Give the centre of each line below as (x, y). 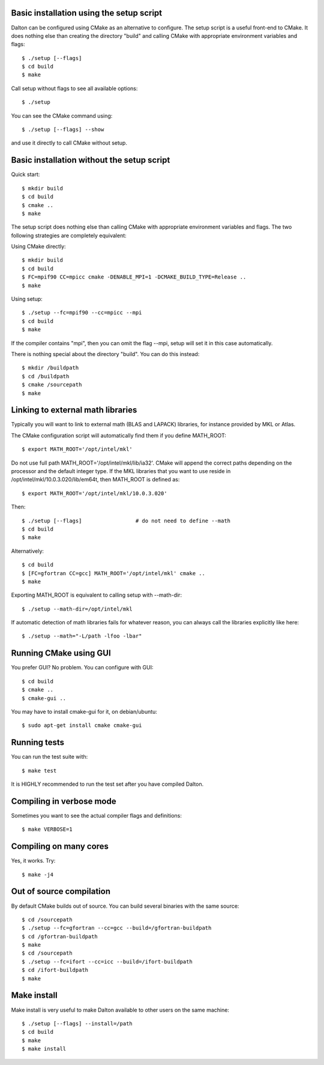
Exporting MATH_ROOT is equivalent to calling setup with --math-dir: (97, 595)
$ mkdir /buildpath (50, 368)
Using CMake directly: (38, 247)
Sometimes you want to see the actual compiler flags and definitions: (97, 815)
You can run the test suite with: (49, 757)
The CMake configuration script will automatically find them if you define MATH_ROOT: (118, 435)
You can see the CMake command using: (62, 116)
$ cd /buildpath (46, 376)
